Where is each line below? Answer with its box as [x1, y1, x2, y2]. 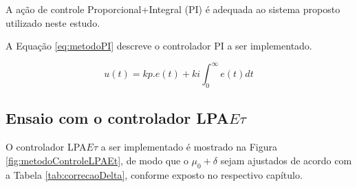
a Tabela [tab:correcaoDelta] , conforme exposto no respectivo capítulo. [6, 167, 303, 181]
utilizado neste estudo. [6, 15, 100, 30]
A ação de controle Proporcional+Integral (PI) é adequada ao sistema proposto [6, 2, 340, 16]
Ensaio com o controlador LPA [6, 107, 229, 129]
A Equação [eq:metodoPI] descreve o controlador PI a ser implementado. [6, 38, 312, 53]
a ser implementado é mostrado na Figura [100, 140, 278, 154]
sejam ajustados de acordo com [220, 153, 352, 167]
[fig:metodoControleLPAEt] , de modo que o [6, 153, 188, 167]
